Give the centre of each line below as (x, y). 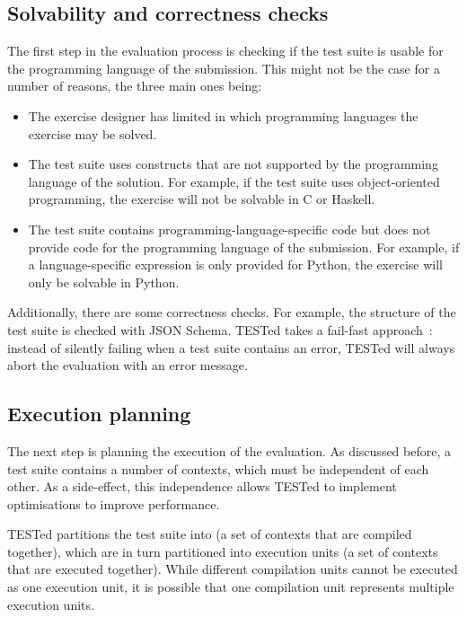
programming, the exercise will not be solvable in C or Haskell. (202, 199)
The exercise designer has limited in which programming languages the (223, 115)
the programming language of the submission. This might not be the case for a (224, 68)
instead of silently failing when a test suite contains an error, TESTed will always (231, 347)
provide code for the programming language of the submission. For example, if (244, 247)
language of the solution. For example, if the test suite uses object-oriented (234, 181)
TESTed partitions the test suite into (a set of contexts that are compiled (210, 534)
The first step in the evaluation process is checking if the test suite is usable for (225, 51)
